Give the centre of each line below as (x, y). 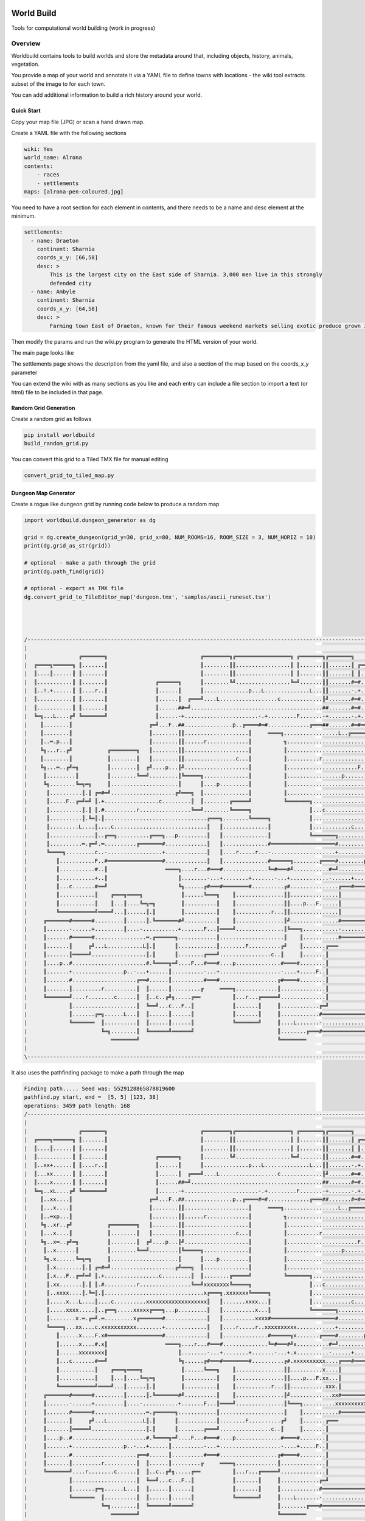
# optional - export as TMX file (74, 588)
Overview (26, 44)
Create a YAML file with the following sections (69, 133)
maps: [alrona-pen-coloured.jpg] (74, 191)
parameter (24, 372)
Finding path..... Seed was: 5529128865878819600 (99, 1088)
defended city (71, 283)
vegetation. (25, 64)
